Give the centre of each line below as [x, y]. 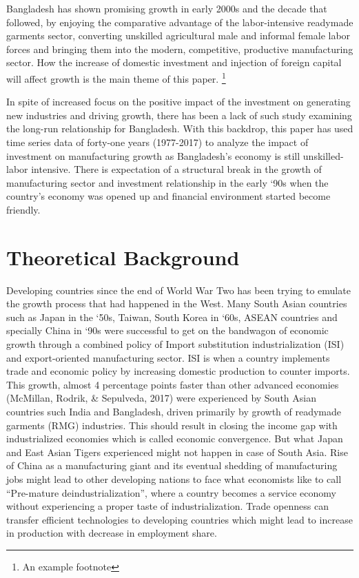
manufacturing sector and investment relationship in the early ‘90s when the [167, 182]
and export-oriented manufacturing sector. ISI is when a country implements [168, 357]
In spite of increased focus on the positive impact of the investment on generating [178, 102]
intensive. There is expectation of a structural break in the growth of [176, 169]
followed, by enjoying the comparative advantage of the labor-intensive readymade [180, 22]
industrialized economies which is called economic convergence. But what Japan [175, 438]
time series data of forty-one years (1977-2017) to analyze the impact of [157, 142]
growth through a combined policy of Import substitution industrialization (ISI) [175, 344]
